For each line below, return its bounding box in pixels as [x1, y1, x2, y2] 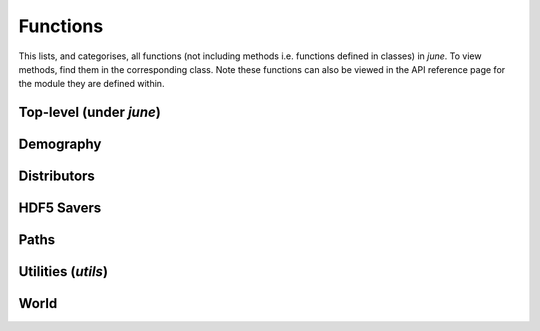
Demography [18, 136, 102, 153]
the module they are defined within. [18, 78, 165, 90]
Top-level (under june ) [18, 104, 162, 121]
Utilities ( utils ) [18, 263, 109, 280]
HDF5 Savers [18, 200, 102, 217]
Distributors [18, 168, 95, 185]
